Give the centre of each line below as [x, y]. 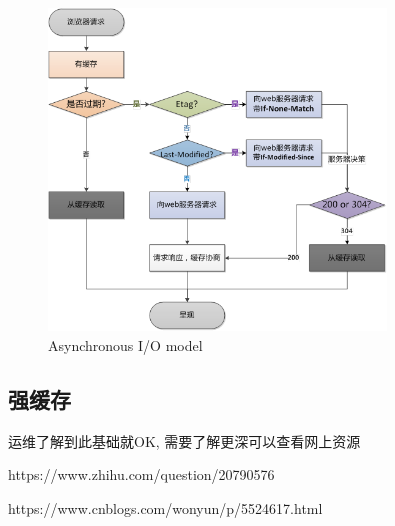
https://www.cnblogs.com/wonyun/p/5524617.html [165, 507]
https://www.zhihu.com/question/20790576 [141, 474]
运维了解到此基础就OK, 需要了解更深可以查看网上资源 [184, 440]
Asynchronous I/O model [125, 344]
